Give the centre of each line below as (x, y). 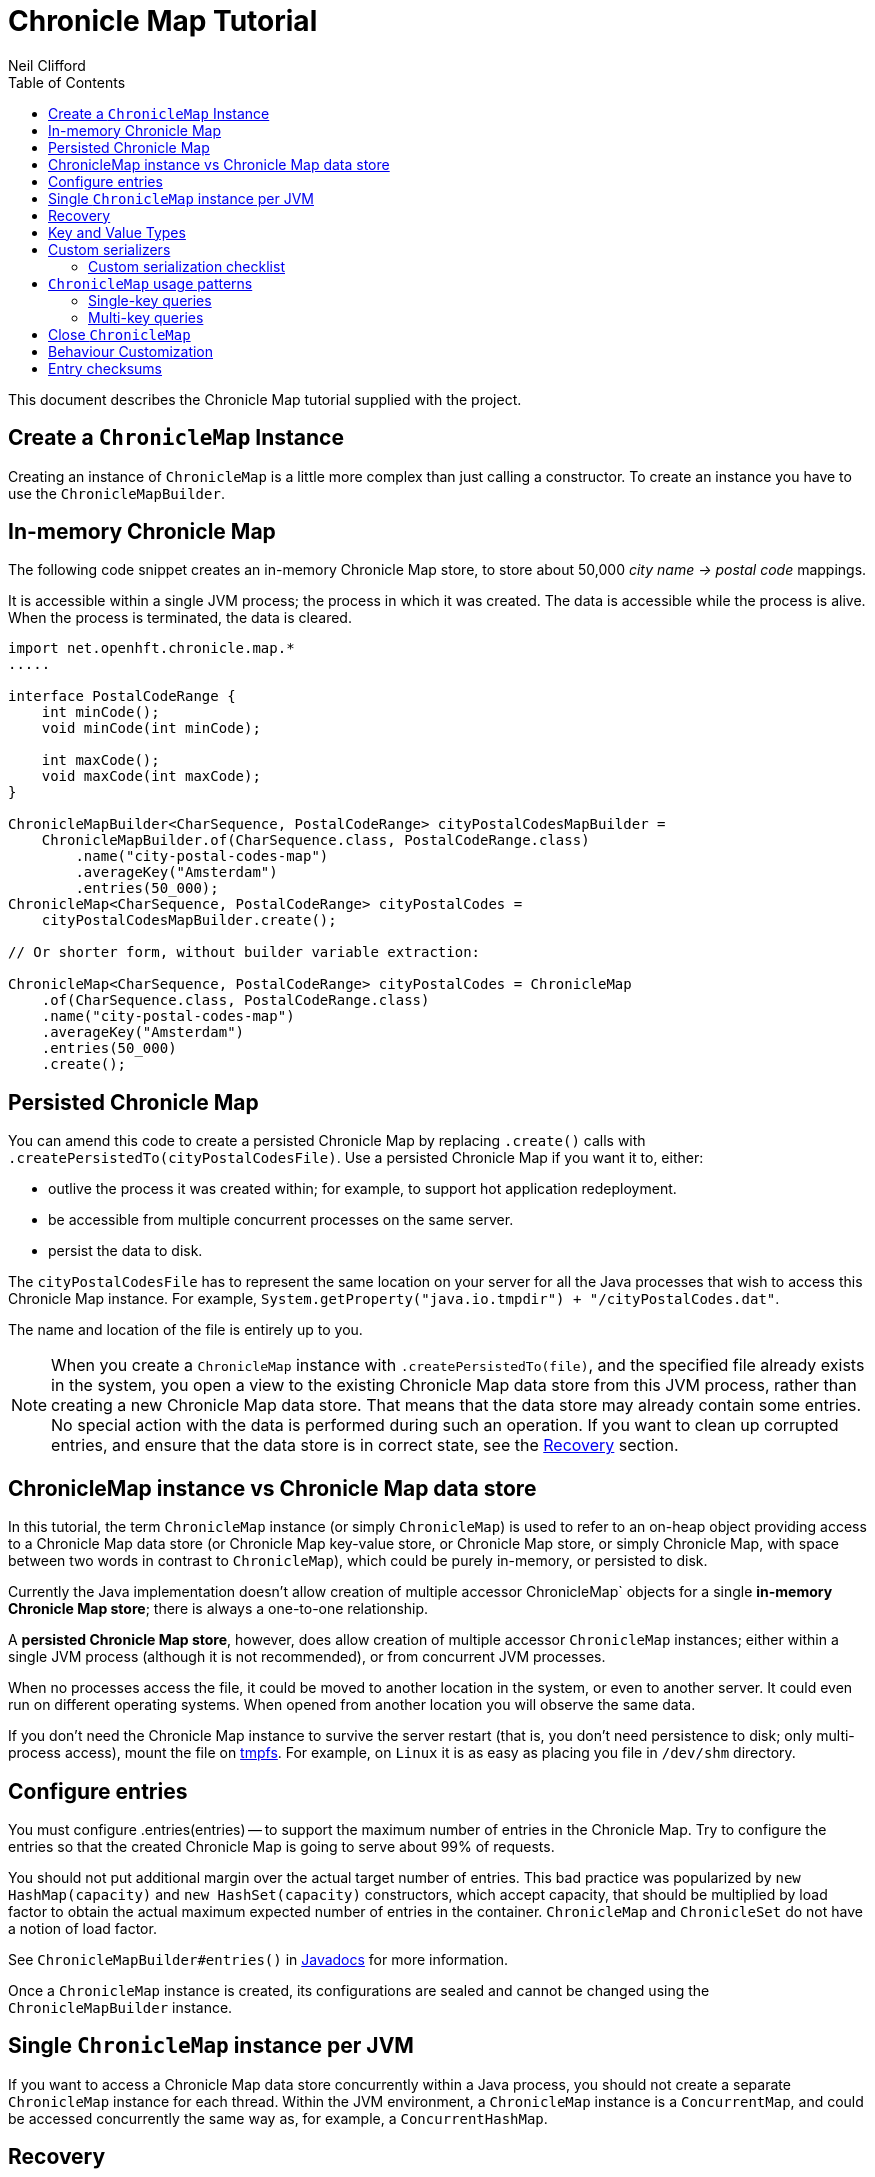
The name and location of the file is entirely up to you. (185, 1330)
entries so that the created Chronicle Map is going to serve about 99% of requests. (281, 1846)
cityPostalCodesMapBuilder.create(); (189, 920)
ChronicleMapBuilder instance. (120, 2007)
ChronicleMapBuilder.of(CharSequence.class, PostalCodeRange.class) (315, 840)
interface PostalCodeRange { (122, 696)
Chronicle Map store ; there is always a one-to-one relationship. (218, 1609)
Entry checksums (105, 368)
